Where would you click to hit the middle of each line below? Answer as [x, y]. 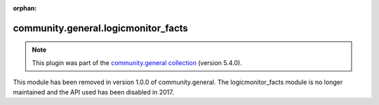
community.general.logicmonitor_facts [101, 28]
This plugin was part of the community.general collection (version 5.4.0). [137, 62]
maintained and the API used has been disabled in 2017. [94, 92]
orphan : [25, 8]
